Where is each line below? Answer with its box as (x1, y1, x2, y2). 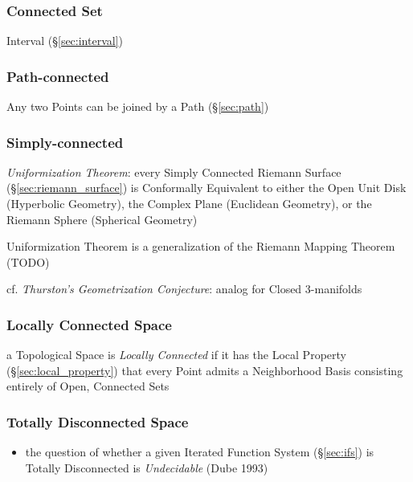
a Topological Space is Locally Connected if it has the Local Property (6, 346, 346, 363)
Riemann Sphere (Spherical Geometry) (6, 210, 198, 227)
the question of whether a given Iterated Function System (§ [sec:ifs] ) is (25, 443, 374, 460)
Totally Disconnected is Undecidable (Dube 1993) (25, 459, 268, 476)
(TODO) (6, 253, 50, 270)
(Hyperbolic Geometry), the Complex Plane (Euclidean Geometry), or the (6, 195, 372, 212)
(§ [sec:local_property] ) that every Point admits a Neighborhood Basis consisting (6, 361, 403, 378)
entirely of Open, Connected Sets (6, 378, 170, 394)
